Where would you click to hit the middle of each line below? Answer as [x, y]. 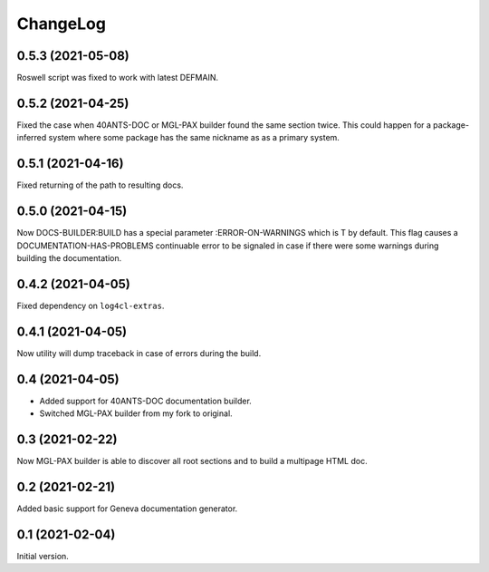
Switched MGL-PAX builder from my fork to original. [136, 413]
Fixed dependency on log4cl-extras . [91, 305]
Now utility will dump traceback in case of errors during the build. [139, 353]
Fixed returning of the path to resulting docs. [100, 185]
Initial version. [43, 556]
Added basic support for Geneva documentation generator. [127, 509]
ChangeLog [61, 24]
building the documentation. [69, 257]
